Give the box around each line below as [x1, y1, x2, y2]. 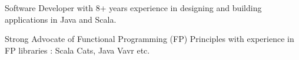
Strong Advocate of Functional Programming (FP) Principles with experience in [5, 33, 294, 45]
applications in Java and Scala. [5, 13, 117, 25]
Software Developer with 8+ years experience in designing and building [5, 2, 262, 13]
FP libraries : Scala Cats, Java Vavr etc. [5, 44, 150, 56]
